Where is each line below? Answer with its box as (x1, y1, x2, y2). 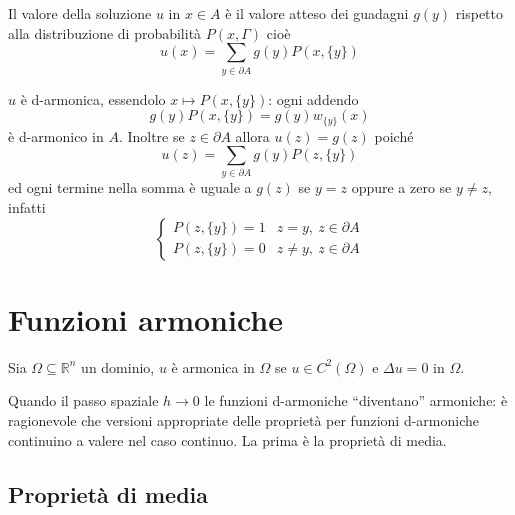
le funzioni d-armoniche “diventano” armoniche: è (204, 390, 508, 411)
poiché (374, 125, 414, 146)
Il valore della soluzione (8, 3, 152, 23)
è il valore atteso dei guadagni (225, 3, 409, 23)
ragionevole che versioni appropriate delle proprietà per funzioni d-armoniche (8, 409, 479, 430)
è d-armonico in (8, 125, 104, 146)
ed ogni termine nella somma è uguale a (8, 177, 252, 198)
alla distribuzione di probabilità (8, 22, 202, 43)
